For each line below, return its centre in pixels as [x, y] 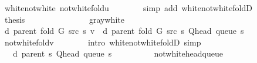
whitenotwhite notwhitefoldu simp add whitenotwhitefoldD [128, 8]
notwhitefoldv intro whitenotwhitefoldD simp [103, 42]
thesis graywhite [64, 19]
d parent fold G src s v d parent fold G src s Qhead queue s [124, 31]
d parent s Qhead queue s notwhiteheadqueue [118, 53]
